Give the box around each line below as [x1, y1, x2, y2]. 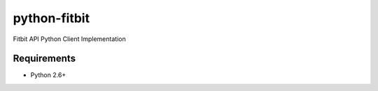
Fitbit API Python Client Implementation [13, 35, 126, 43]
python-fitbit [13, 10, 90, 26]
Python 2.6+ [30, 71, 66, 79]
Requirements [13, 53, 76, 65]
